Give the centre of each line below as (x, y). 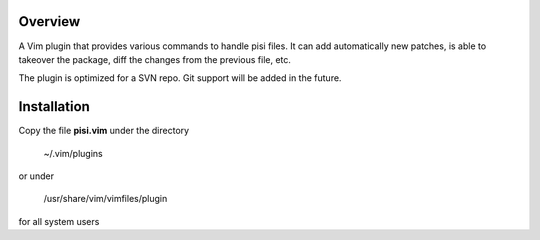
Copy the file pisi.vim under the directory (104, 131)
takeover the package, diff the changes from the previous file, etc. (155, 59)
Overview (49, 21)
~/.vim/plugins (73, 153)
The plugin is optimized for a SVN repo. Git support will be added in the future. (180, 78)
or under (36, 176)
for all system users (59, 221)
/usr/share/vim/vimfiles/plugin (105, 199)
